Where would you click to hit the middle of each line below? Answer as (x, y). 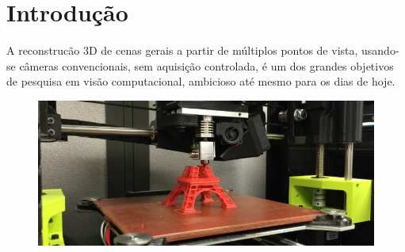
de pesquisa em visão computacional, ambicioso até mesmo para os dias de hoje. (201, 81)
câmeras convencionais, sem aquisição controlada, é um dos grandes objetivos (206, 65)
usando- (380, 50)
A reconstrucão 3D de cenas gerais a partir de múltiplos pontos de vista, (182, 50)
